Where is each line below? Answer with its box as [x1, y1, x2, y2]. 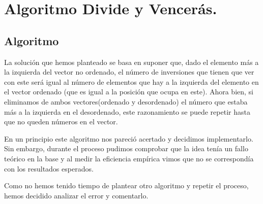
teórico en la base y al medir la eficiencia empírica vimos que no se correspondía [4, 153, 254, 163]
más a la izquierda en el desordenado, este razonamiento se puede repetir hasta [4, 106, 250, 117]
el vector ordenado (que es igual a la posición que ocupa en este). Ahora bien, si [4, 86, 254, 97]
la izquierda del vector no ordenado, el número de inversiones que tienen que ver [4, 66, 254, 77]
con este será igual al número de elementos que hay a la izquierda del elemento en [4, 76, 259, 87]
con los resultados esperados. [4, 163, 94, 174]
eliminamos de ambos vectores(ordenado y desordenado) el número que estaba [4, 96, 248, 107]
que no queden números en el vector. [4, 116, 118, 127]
